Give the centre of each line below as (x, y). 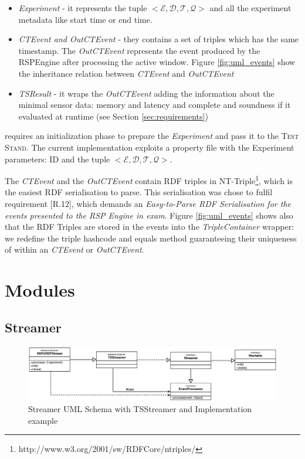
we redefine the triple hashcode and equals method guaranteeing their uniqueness (151, 238)
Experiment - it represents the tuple (83, 8)
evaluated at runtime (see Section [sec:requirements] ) (113, 116)
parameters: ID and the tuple (57, 159)
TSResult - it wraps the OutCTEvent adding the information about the (146, 93)
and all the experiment (250, 8)
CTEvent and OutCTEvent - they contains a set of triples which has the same (159, 39)
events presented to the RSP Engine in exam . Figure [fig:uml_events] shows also (149, 215)
